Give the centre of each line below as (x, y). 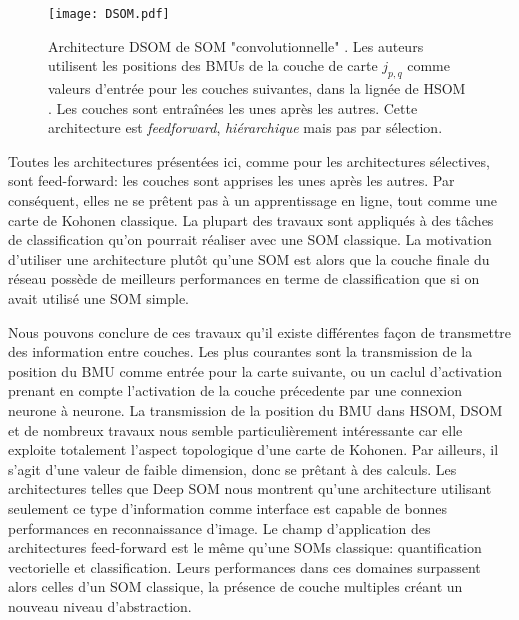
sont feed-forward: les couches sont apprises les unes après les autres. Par (231, 180)
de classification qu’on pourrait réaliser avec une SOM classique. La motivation (250, 239)
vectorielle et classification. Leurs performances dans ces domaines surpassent (244, 566)
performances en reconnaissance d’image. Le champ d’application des (219, 527)
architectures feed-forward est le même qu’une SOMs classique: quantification (245, 547)
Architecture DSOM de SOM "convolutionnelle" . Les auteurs (236, 45)
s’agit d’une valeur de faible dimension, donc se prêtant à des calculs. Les (232, 468)
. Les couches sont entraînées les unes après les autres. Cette (233, 107)
